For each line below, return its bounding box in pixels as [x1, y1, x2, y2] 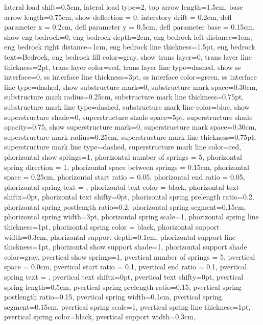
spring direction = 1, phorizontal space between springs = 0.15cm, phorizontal [4, 161, 250, 172]
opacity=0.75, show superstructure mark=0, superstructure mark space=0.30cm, [4, 121, 257, 132]
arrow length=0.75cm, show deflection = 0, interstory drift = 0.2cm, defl [4, 11, 232, 22]
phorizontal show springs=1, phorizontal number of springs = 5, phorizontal [4, 151, 242, 162]
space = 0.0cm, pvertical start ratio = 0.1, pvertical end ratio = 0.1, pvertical [4, 261, 247, 272]
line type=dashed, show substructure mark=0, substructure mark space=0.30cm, [4, 81, 258, 92]
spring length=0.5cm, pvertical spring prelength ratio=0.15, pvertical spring [4, 281, 242, 292]
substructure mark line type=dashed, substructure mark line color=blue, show [4, 101, 250, 112]
